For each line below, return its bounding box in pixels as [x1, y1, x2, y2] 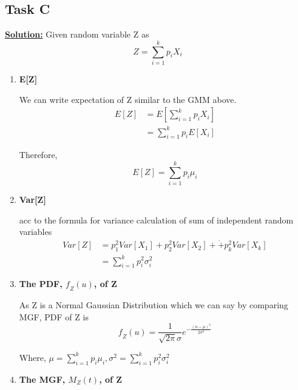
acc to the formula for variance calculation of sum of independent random [19, 213, 294, 226]
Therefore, [19, 148, 58, 161]
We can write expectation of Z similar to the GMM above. [19, 93, 237, 105]
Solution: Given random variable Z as [5, 28, 149, 41]
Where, [19, 351, 46, 363]
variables [19, 225, 52, 238]
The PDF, [19, 277, 63, 290]
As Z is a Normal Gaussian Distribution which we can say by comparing [19, 299, 288, 311]
